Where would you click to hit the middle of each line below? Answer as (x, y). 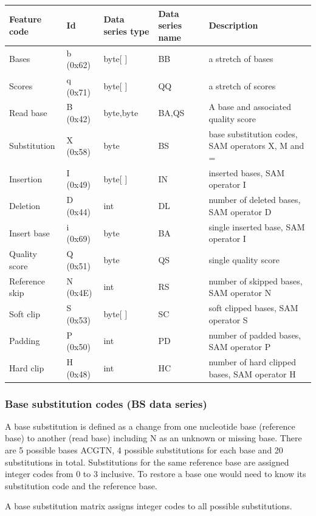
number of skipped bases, (256, 280)
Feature (26, 19)
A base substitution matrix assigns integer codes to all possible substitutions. (149, 506)
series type (126, 31)
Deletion (25, 206)
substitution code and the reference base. (81, 485)
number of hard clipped (252, 361)
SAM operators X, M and (256, 146)
